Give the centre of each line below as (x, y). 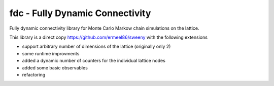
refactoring (34, 74)
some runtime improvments (51, 53)
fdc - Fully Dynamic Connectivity (80, 13)
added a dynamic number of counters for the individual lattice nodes (94, 61)
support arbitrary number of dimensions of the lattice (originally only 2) (96, 47)
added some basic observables (55, 67)
